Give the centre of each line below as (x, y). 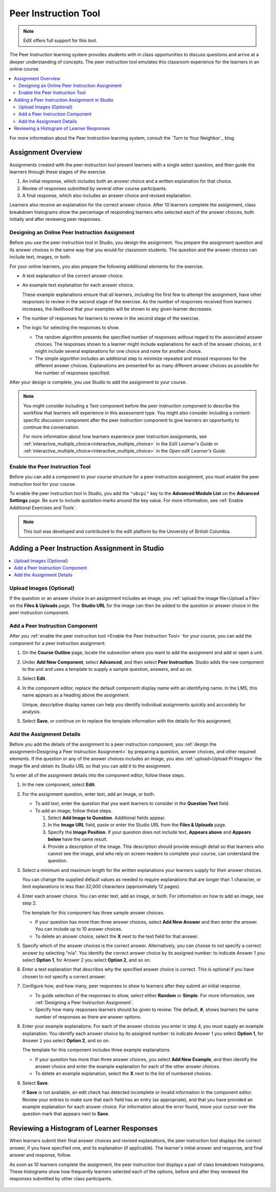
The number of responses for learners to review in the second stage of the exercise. (111, 318)
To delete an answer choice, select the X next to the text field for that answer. (117, 936)
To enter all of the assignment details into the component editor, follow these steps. (97, 775)
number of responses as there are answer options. (88, 1017)
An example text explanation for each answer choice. (78, 285)
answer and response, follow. (40, 1155)
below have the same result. (78, 839)
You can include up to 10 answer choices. (79, 929)
